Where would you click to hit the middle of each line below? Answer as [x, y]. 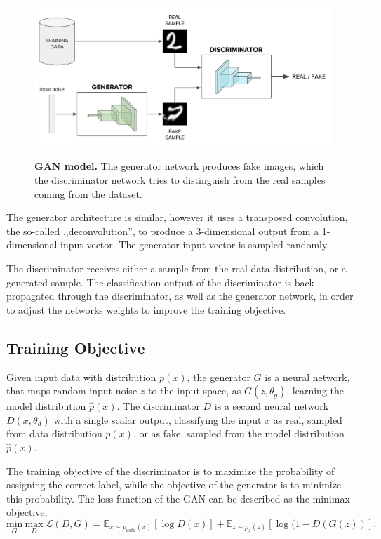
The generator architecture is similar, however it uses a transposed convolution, [177, 217]
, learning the [315, 391]
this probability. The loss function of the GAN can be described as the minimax [178, 498]
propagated [31, 296]
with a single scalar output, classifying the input [158, 419]
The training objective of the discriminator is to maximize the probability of [171, 471]
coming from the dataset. [88, 193]
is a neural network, [307, 377]
